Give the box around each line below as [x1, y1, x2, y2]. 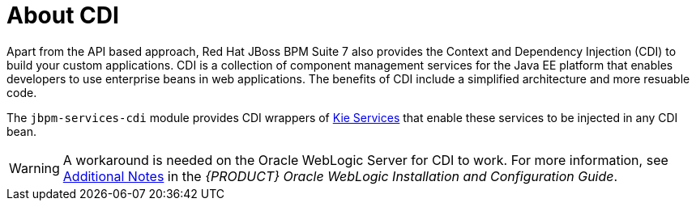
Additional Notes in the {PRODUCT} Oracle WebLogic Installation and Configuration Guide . [62, 167, 618, 184]
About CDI [6, 2, 119, 29]
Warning [9, 159, 60, 176]
